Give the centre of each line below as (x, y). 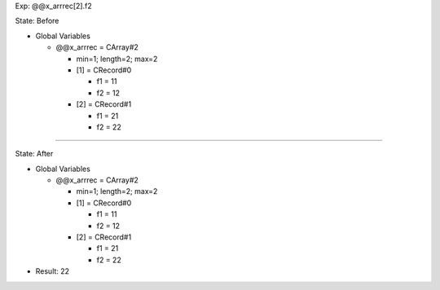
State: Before (37, 21)
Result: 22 (52, 271)
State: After (34, 154)
